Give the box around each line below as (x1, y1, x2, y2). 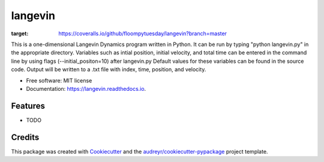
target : (11, 30, 29, 37)
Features (11, 100, 45, 111)
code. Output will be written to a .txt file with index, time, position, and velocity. (11, 66, 206, 73)
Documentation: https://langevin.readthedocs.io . (26, 85, 146, 92)
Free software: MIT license (26, 77, 92, 84)
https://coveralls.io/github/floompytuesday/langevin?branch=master (58, 30, 227, 37)
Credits (11, 132, 40, 142)
